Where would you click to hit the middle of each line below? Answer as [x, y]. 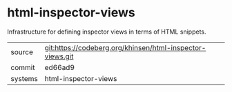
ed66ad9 [59, 67]
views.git [59, 56]
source [22, 51]
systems [24, 78]
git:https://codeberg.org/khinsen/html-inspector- [125, 47]
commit [23, 67]
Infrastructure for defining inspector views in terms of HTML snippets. [107, 32]
